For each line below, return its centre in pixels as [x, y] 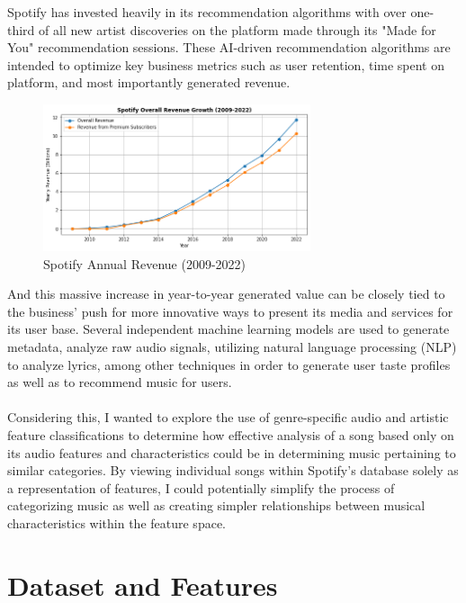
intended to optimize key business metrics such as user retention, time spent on [226, 64]
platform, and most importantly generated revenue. [149, 82]
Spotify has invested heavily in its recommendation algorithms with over [207, 12]
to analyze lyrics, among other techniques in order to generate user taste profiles [229, 364]
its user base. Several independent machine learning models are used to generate [229, 329]
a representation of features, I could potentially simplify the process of [201, 487]
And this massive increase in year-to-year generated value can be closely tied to [226, 294]
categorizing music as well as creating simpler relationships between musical [216, 505]
